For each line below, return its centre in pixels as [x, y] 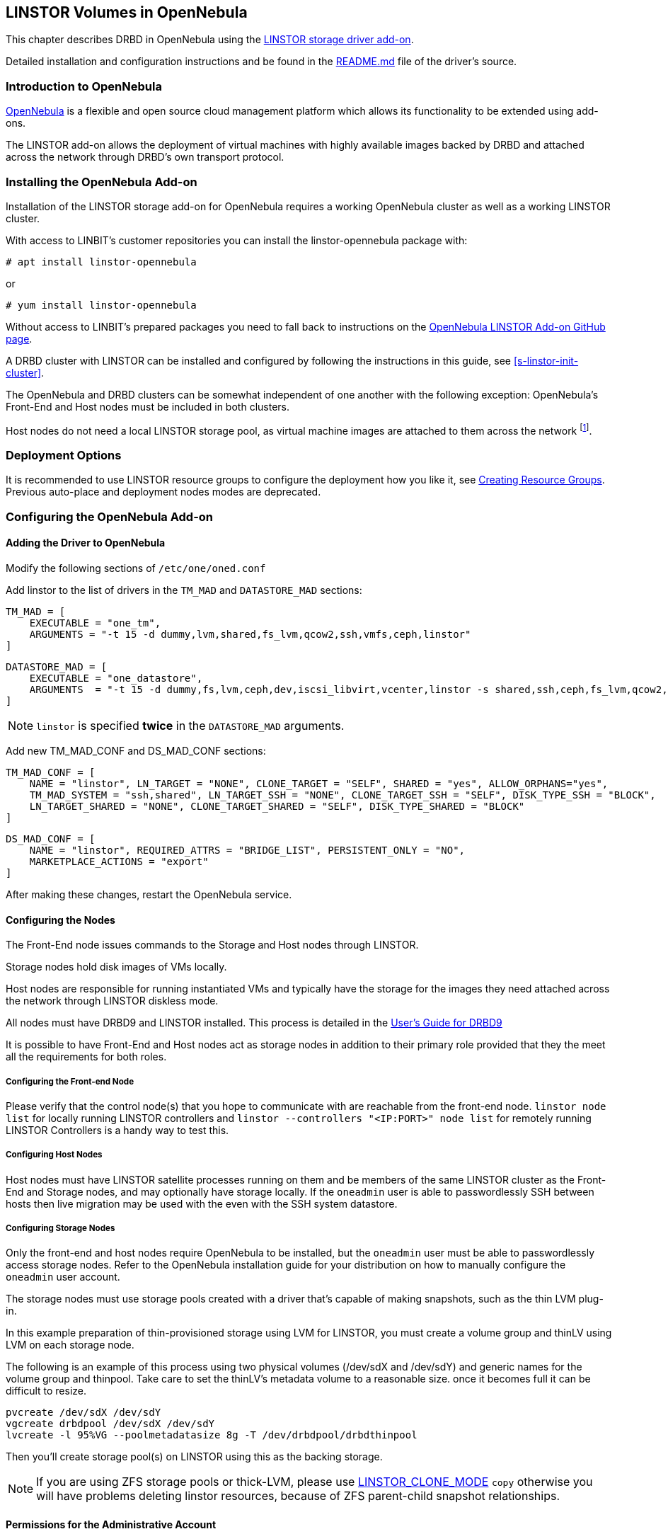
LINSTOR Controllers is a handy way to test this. [117, 1130]
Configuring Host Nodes [54, 1155]
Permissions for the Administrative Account [111, 1525]
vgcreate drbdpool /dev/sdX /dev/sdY [110, 1424]
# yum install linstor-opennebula [101, 305]
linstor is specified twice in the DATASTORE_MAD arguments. [190, 725]
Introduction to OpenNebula [84, 86]
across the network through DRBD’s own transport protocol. [145, 157]
